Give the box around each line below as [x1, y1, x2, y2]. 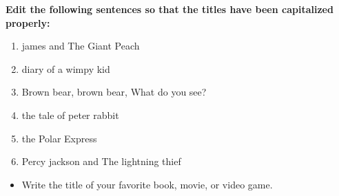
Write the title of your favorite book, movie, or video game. [21, 177, 273, 191]
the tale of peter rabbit [21, 107, 119, 122]
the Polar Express [21, 131, 97, 145]
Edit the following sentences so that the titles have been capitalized [6, 2, 333, 16]
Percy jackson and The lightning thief [21, 154, 181, 168]
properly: [6, 15, 50, 30]
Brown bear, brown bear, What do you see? [21, 85, 207, 99]
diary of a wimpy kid [21, 61, 110, 76]
